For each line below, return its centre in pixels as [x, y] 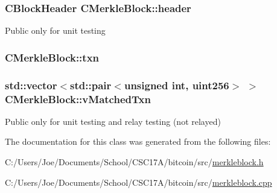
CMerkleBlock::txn [52, 57]
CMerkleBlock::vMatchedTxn [78, 99]
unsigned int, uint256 [177, 85]
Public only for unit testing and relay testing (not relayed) [113, 121]
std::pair [91, 85]
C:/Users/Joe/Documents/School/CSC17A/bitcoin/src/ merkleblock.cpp [138, 182]
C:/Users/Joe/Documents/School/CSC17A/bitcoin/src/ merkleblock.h [134, 161]
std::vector [31, 85]
